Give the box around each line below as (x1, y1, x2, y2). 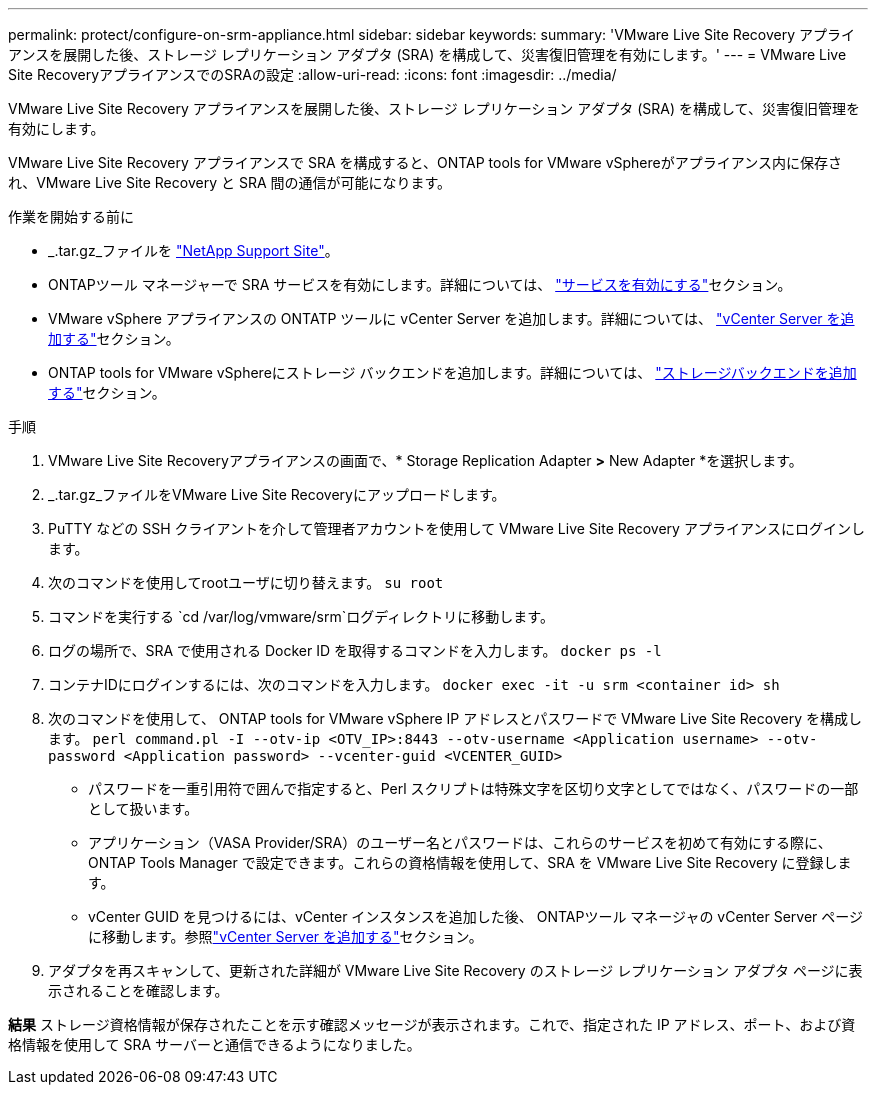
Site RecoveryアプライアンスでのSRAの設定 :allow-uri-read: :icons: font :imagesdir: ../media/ (8, 66, 617, 83)
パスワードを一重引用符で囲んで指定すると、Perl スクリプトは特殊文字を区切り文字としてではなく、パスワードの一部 (88, 780, 859, 797)
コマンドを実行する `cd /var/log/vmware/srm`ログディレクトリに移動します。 (48, 608, 554, 625)
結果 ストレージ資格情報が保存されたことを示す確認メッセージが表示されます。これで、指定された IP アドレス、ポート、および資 (8, 1016, 856, 1033)
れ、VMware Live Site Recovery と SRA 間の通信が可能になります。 (8, 174, 452, 191)
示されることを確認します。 (48, 982, 229, 999)
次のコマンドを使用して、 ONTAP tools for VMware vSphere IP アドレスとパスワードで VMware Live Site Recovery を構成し (48, 710, 862, 727)
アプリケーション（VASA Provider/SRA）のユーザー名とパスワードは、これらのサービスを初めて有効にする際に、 (88, 834, 832, 851)
